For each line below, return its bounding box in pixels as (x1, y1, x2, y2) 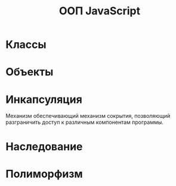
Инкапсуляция (5, 93, 83, 106)
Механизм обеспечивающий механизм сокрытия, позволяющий (5, 112, 171, 120)
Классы (5, 38, 47, 51)
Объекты (5, 65, 54, 79)
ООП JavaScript (58, 4, 141, 18)
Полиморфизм (5, 167, 83, 181)
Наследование (5, 139, 83, 153)
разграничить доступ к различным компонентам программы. (5, 118, 163, 126)
